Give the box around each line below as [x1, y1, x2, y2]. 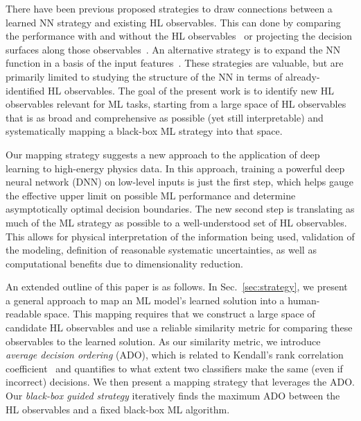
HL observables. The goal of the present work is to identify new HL [48, 83, 335, 97]
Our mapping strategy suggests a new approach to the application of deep [6, 147, 320, 161]
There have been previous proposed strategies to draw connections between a [6, 1, 333, 15]
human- [288, 292, 320, 307]
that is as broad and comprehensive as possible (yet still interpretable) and [6, 110, 324, 124]
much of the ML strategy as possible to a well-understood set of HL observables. [6, 215, 347, 229]
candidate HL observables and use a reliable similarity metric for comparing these [6, 320, 353, 335]
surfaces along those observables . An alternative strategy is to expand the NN [6, 42, 341, 56]
